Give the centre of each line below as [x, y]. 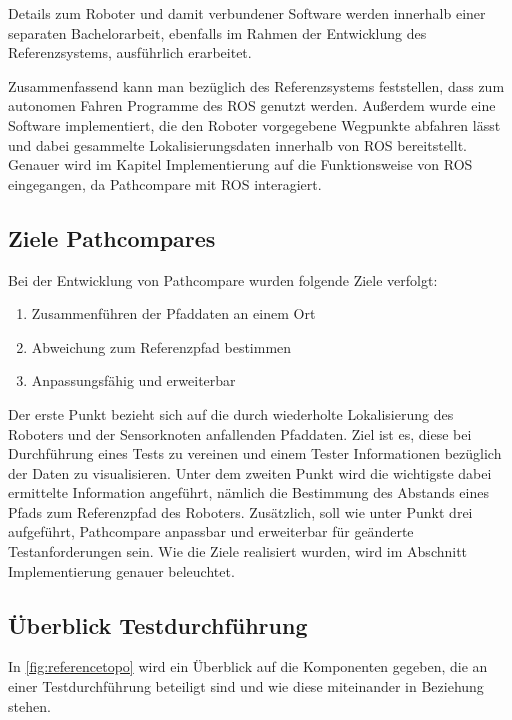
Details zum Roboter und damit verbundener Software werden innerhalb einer [247, 13]
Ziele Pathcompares [112, 237]
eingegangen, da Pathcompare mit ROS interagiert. [165, 183]
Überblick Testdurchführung [158, 624]
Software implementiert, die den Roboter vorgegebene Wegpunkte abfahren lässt [254, 124]
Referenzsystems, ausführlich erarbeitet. [130, 52]
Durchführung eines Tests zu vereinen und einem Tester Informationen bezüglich [255, 453]
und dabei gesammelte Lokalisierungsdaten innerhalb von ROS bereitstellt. [237, 144]
